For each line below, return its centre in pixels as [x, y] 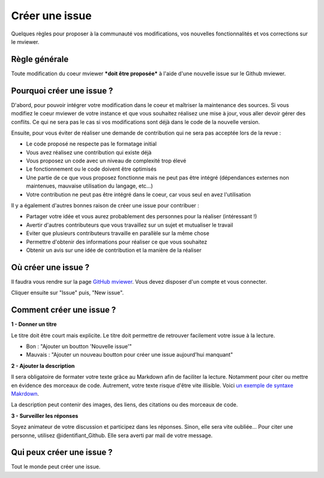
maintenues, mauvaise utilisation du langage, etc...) [89, 186]
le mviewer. [25, 41]
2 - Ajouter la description [43, 366]
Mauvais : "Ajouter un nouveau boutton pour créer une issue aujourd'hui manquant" [130, 355]
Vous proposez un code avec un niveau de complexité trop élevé [106, 161]
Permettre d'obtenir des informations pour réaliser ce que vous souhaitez [117, 242]
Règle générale [40, 59]
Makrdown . [25, 393]
